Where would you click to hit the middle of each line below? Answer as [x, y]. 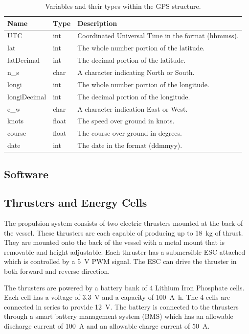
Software [26, 174]
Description [97, 23]
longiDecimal [27, 96]
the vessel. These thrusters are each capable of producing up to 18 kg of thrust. [124, 232]
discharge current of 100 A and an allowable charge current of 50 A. [107, 326]
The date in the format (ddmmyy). [130, 145]
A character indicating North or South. [136, 72]
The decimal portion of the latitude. [132, 60]
